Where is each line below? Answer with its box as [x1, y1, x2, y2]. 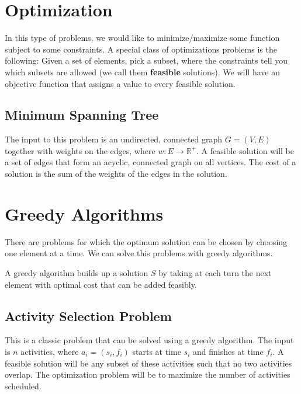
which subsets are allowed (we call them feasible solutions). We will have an [5, 65, 280, 78]
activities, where [20, 345, 79, 357]
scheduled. [5, 379, 41, 392]
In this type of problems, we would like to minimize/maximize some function [5, 32, 280, 44]
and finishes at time [192, 345, 264, 357]
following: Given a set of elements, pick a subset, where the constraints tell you [5, 54, 288, 67]
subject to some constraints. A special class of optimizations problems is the [5, 43, 277, 55]
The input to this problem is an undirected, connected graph [5, 133, 223, 145]
